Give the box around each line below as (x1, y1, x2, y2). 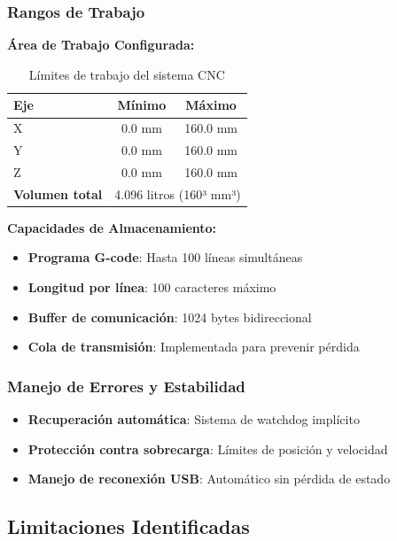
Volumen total (13, 184, 103, 203)
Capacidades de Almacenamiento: (7, 218, 217, 236)
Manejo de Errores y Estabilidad (7, 375, 245, 397)
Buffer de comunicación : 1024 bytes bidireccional (27, 307, 312, 326)
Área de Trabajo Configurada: (7, 35, 195, 54)
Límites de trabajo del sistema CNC (28, 65, 225, 83)
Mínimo (117, 96, 167, 114)
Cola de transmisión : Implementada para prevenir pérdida (27, 337, 360, 356)
